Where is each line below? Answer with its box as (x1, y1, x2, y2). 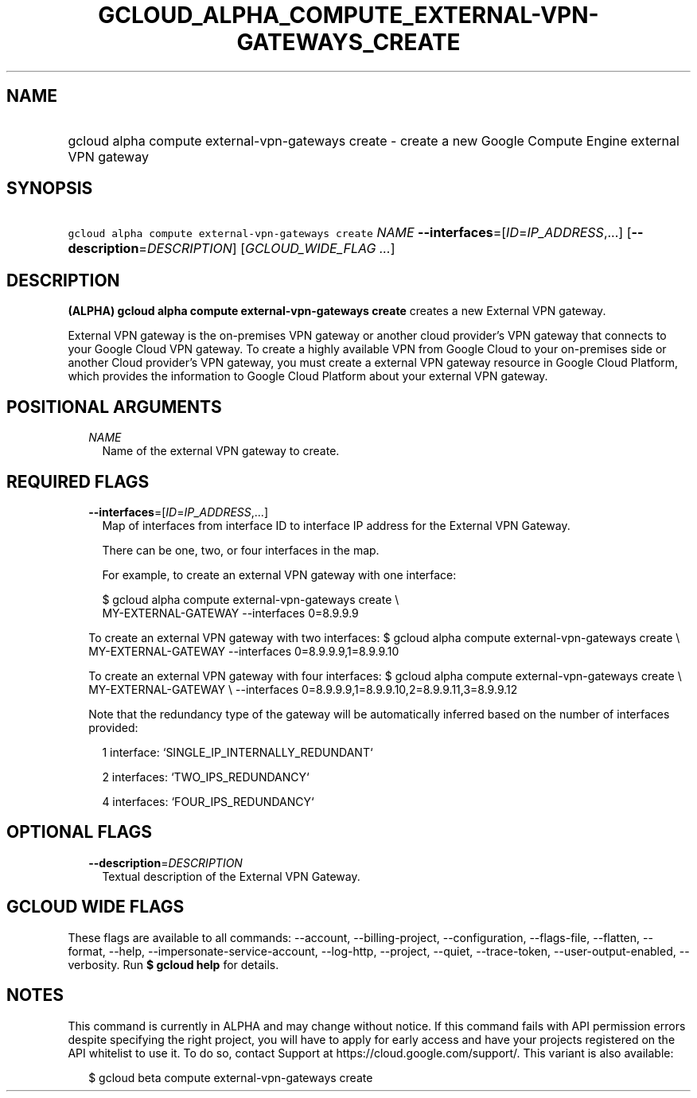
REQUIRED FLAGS (6, 471, 150, 492)
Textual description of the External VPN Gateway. (102, 869, 360, 883)
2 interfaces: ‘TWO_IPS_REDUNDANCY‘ (102, 769, 310, 784)
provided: (88, 720, 138, 734)
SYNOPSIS (6, 178, 93, 199)
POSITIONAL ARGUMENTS (6, 396, 222, 417)
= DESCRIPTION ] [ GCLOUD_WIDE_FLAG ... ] (138, 240, 395, 257)
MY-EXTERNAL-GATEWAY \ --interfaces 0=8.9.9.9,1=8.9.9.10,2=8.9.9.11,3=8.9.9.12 (88, 682, 518, 696)
